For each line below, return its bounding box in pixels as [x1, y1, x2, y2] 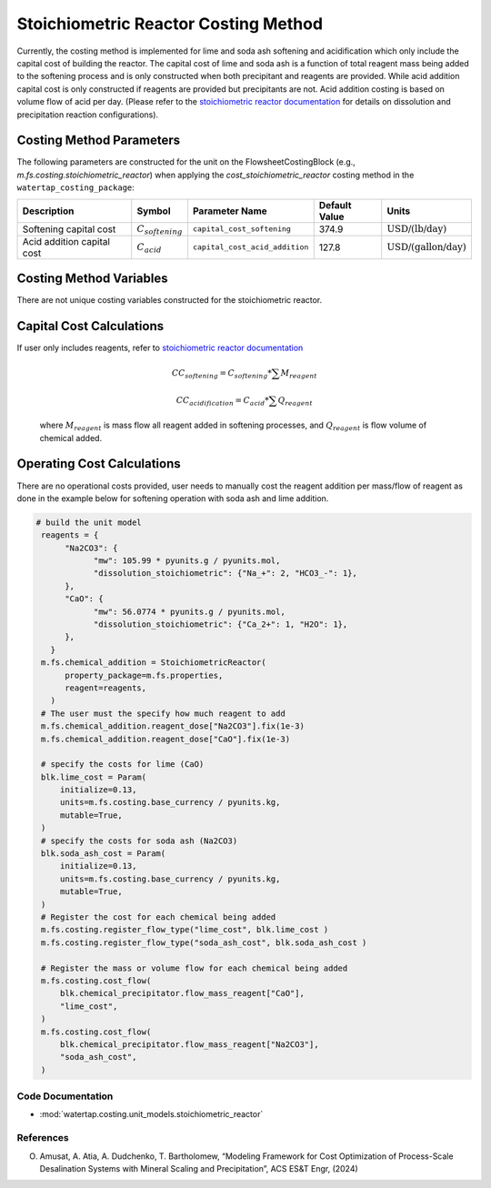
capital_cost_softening [192, 224, 291, 234]
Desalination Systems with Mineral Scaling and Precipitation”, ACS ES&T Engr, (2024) [39, 1163, 358, 1173]
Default [318, 198, 352, 211]
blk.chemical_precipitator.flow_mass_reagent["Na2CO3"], [59, 1039, 319, 1050]
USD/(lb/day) [386, 223, 447, 235]
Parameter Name [192, 205, 267, 217]
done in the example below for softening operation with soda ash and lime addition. [16, 492, 329, 504]
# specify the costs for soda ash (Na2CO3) [41, 835, 238, 846]
